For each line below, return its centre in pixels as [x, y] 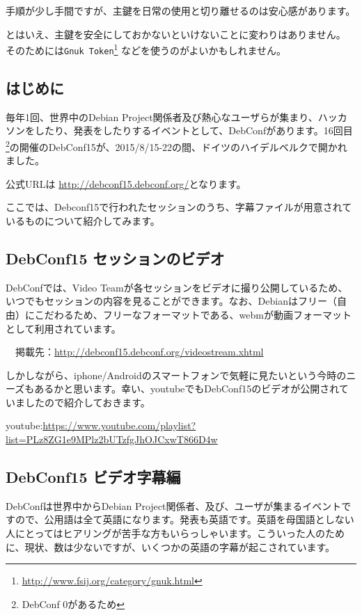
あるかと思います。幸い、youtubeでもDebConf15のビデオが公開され [187, 389]
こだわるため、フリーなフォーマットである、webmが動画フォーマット [193, 314]
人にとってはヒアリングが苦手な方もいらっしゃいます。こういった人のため [175, 533]
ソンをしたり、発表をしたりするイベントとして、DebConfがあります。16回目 [179, 130]
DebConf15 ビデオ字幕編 [93, 477]
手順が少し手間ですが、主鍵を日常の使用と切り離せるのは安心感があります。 [181, 10]
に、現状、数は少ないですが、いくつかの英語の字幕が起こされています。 [171, 546]
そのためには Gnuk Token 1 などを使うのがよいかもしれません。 [146, 49]
